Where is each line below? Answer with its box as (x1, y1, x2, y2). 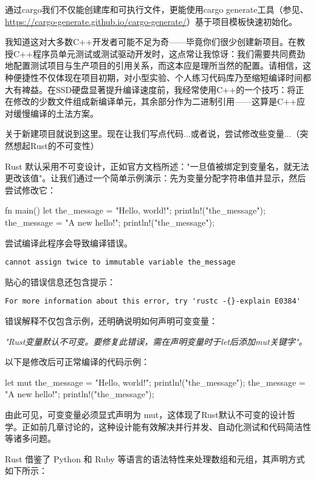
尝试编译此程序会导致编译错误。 (5, 236, 132, 249)
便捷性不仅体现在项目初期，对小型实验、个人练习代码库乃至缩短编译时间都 (13, 71, 311, 83)
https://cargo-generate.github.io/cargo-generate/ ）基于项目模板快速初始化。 (5, 15, 297, 27)
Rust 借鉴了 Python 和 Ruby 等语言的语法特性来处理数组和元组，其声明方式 (5, 452, 305, 465)
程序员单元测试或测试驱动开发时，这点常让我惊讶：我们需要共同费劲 (32, 47, 305, 60)
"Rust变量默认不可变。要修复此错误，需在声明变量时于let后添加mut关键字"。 (5, 335, 307, 347)
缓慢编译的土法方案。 (13, 106, 98, 119)
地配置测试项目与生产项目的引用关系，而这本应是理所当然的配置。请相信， (5, 59, 303, 72)
